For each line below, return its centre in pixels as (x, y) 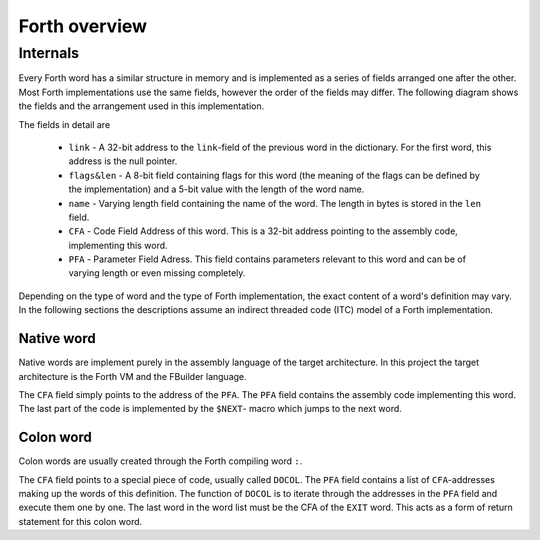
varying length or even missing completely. (157, 273)
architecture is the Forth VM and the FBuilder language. (132, 376)
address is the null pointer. (123, 161)
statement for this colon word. (80, 521)
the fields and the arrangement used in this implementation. (141, 106)
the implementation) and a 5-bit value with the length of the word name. (216, 189)
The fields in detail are (64, 124)
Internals (49, 53)
